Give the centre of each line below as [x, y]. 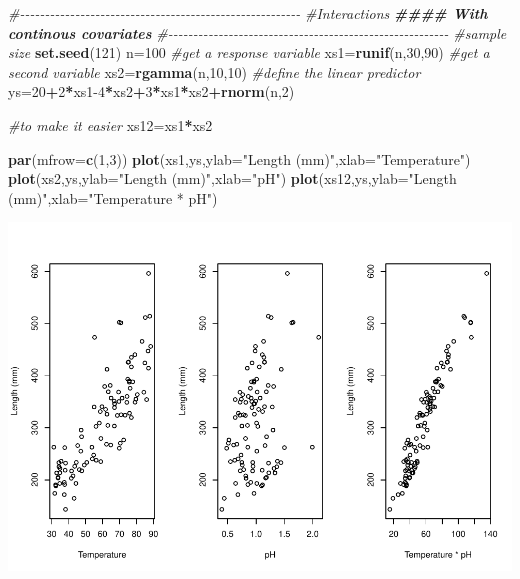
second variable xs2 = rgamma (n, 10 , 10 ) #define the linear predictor [214, 71]
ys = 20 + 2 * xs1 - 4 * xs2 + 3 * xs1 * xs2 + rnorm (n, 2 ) [151, 91]
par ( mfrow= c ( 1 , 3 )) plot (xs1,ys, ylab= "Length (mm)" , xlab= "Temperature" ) [239, 158]
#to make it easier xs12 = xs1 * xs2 [110, 124]
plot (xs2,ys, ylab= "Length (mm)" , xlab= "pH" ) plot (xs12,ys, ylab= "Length [232, 178]
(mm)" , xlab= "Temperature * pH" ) [113, 197]
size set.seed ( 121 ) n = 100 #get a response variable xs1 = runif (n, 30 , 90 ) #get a [249, 52]
